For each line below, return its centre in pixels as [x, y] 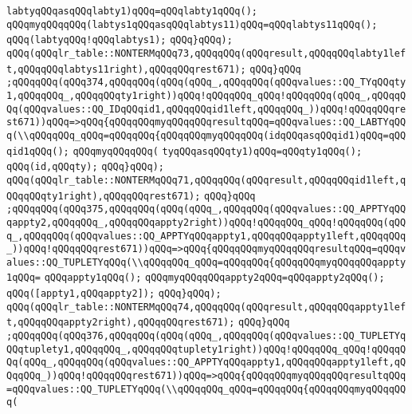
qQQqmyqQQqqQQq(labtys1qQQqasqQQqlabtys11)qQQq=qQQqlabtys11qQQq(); [192, 24]
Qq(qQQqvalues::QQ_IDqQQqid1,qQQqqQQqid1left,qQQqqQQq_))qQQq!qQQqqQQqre [206, 109]
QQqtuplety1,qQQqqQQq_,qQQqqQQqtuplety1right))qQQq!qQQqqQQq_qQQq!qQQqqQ [206, 349]
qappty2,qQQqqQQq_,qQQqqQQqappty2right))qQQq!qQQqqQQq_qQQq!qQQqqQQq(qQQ [206, 222]
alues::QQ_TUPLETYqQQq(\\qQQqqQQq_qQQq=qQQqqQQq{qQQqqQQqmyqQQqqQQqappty [206, 262]
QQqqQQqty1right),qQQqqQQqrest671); [104, 196]
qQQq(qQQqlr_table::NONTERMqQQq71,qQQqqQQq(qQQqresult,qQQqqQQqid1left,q [206, 180]
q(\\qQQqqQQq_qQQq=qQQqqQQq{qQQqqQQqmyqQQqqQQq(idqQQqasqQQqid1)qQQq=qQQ [206, 135]
